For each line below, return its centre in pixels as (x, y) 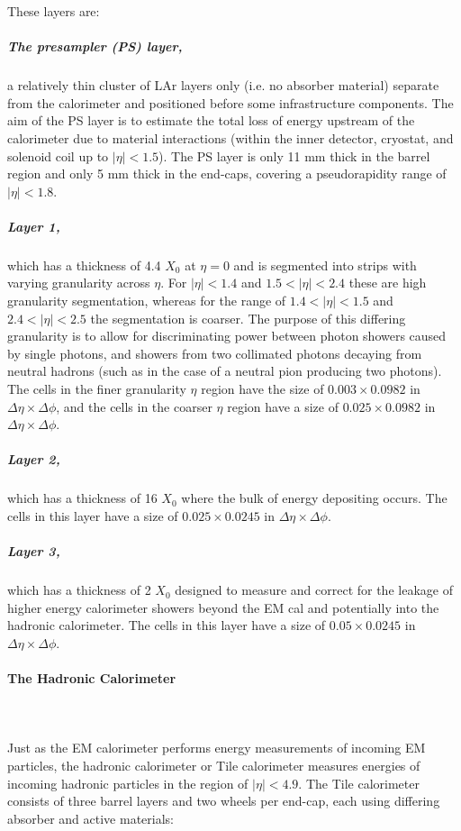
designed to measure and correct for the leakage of (314, 590)
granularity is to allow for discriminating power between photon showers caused (227, 336)
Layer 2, (34, 459)
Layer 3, (34, 551)
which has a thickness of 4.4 (84, 265)
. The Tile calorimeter (359, 783)
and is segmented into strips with (325, 265)
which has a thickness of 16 (82, 498)
